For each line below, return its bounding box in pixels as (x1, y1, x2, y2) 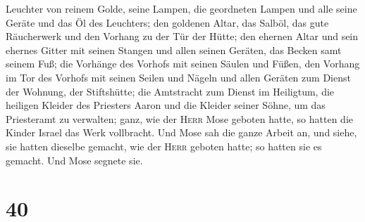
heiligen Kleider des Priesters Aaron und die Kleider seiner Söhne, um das (6, 98, 326, 112)
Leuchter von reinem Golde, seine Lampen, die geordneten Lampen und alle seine (6, 1, 357, 15)
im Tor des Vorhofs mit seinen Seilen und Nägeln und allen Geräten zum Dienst (6, 70, 351, 84)
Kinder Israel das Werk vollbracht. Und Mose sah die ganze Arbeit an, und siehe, (6, 125, 357, 140)
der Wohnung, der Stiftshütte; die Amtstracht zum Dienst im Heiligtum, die (6, 84, 335, 98)
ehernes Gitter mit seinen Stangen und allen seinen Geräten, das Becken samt (6, 42, 342, 57)
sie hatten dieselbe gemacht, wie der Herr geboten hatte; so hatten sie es (6, 138, 322, 153)
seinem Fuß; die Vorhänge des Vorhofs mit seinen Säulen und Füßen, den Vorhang (6, 56, 360, 71)
